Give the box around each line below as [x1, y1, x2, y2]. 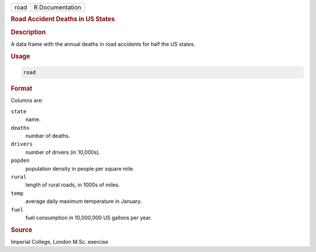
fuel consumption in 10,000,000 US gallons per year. [25, 214, 152, 221]
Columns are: [11, 97, 43, 104]
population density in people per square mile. [25, 165, 135, 172]
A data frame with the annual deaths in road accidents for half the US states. [11, 40, 195, 47]
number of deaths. [25, 132, 70, 139]
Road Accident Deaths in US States [11, 15, 115, 23]
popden [11, 157, 30, 164]
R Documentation [33, 4, 82, 11]
